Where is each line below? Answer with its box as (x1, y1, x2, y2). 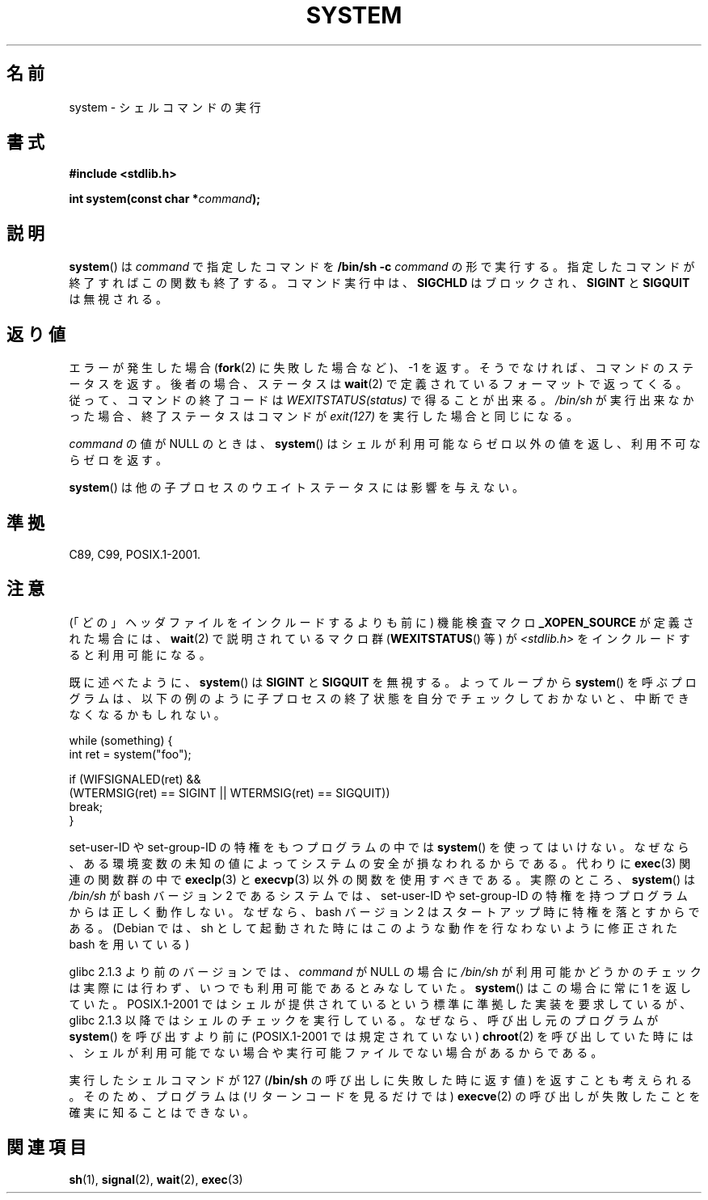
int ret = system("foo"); (69, 746, 192, 761)
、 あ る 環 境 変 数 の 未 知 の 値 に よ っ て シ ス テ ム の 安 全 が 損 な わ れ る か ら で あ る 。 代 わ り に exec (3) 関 (69, 856, 691, 870)
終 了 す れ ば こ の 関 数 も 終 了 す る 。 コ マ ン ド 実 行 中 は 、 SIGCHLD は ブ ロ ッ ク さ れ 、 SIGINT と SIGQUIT (69, 276, 690, 290)
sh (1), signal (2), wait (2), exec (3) (69, 1172, 243, 1186)
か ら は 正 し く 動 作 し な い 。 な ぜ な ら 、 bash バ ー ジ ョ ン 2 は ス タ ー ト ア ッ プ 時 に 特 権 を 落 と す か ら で (69, 904, 700, 919)
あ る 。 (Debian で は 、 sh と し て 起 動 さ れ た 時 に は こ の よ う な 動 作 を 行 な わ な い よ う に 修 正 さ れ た (69, 920, 678, 935)
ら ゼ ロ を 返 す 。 (69, 453, 168, 467)
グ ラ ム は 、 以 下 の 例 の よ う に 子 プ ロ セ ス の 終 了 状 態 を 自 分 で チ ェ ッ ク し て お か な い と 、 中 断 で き (69, 691, 689, 705)
